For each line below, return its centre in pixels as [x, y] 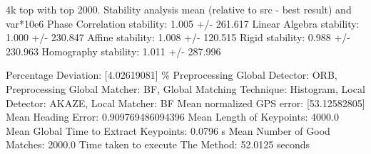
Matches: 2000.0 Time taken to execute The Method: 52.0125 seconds [158, 144]
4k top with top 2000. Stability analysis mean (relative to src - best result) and [179, 9]
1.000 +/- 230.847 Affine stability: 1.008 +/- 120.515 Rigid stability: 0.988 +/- [178, 37]
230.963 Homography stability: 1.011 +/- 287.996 [113, 51]
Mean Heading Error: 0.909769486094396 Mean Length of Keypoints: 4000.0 [172, 117]
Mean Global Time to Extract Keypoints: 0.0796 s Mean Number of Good [168, 130]
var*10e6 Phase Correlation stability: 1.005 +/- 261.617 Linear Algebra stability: [183, 23]
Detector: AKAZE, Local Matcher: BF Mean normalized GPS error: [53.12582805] [185, 103]
